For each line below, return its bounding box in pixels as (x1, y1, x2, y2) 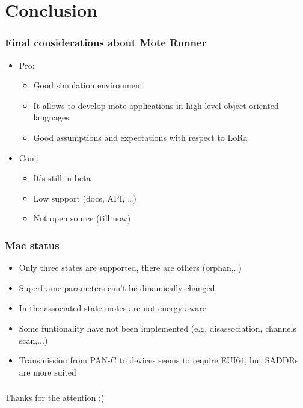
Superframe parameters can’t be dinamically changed (19, 281, 215, 294)
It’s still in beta (33, 172, 91, 184)
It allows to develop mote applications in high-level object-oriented (33, 99, 279, 111)
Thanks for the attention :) (5, 391, 105, 404)
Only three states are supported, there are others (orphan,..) (19, 261, 242, 274)
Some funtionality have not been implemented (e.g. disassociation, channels (19, 321, 296, 334)
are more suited (19, 365, 76, 378)
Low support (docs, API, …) (33, 191, 136, 204)
